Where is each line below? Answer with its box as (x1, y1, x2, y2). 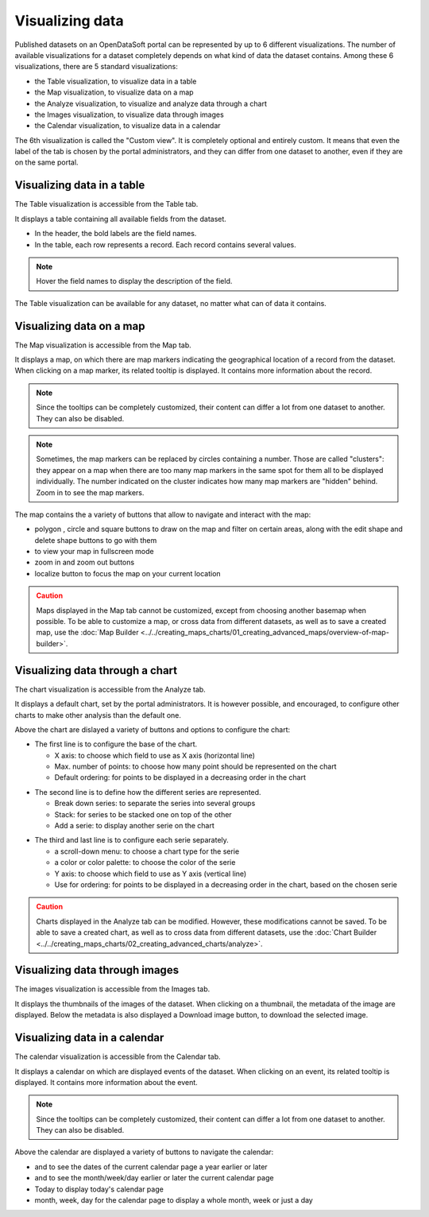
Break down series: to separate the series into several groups (54, 799, 256, 808)
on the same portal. (14, 157, 79, 167)
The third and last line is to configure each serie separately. (34, 835, 230, 845)
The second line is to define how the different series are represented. (34, 787, 261, 796)
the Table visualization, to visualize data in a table (34, 76, 197, 86)
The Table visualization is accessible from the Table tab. (14, 200, 199, 209)
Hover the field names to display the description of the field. (36, 277, 233, 286)
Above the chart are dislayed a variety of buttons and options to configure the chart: (14, 724, 291, 734)
